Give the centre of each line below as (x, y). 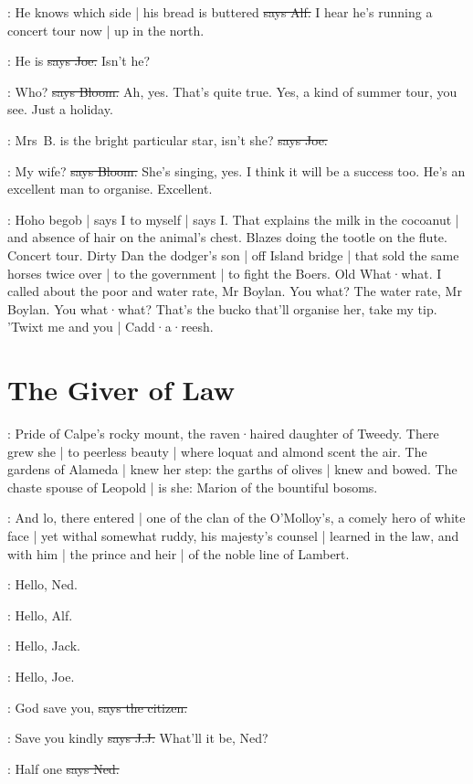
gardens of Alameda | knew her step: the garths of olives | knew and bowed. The (232, 469)
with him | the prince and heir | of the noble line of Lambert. (179, 553)
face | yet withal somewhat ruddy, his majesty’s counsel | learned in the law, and (233, 535)
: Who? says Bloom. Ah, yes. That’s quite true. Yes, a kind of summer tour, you (232, 91)
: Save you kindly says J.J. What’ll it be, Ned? (138, 738)
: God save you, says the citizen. (98, 707)
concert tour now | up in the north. (106, 30)
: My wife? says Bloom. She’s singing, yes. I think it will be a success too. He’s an (236, 170)
